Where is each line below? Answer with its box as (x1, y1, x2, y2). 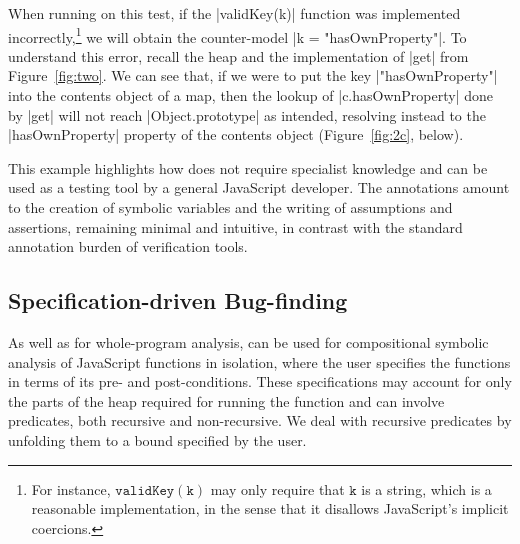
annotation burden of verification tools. (8, 236, 248, 257)
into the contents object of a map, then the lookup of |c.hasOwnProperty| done (8, 85, 494, 106)
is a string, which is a (361, 478, 492, 499)
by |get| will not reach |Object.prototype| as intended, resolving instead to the (8, 104, 486, 125)
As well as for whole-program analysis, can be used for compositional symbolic (8, 331, 489, 352)
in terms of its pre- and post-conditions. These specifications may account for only (8, 371, 512, 392)
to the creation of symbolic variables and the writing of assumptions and (8, 197, 453, 217)
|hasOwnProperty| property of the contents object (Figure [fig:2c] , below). (8, 124, 464, 145)
